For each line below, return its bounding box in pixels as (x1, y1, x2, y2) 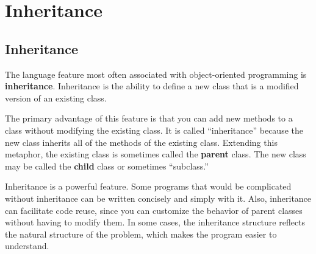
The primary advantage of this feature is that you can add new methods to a (5, 112, 293, 125)
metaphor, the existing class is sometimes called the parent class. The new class (5, 148, 306, 160)
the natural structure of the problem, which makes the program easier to (5, 227, 277, 240)
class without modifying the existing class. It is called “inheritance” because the (5, 123, 303, 136)
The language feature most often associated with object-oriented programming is (5, 67, 307, 80)
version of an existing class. (5, 91, 107, 104)
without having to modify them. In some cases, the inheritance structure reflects (5, 216, 306, 228)
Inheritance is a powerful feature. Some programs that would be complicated (5, 180, 292, 193)
